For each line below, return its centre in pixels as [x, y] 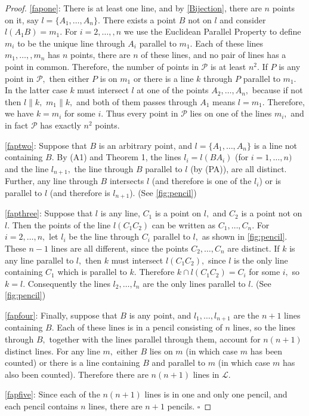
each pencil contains [41, 406]
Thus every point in [142, 113]
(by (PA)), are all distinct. [239, 168]
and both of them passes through [137, 101]
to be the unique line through [71, 43]
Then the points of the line [61, 224]
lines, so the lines [264, 327]
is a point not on [272, 213]
